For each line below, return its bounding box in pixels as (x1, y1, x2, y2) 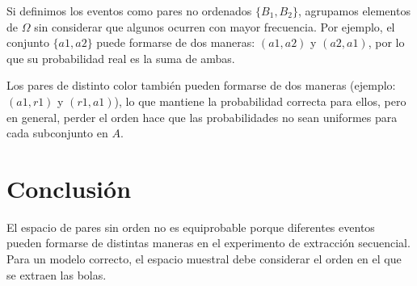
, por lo (368, 34, 405, 51)
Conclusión (6, 171, 132, 204)
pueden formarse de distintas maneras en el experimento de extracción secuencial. (6, 234, 411, 251)
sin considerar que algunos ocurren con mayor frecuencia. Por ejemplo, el (34, 18, 395, 35)
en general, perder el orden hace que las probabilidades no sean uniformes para (6, 108, 398, 125)
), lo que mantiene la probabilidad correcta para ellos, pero (114, 92, 406, 109)
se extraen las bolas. (6, 266, 107, 283)
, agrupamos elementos (297, 2, 411, 19)
